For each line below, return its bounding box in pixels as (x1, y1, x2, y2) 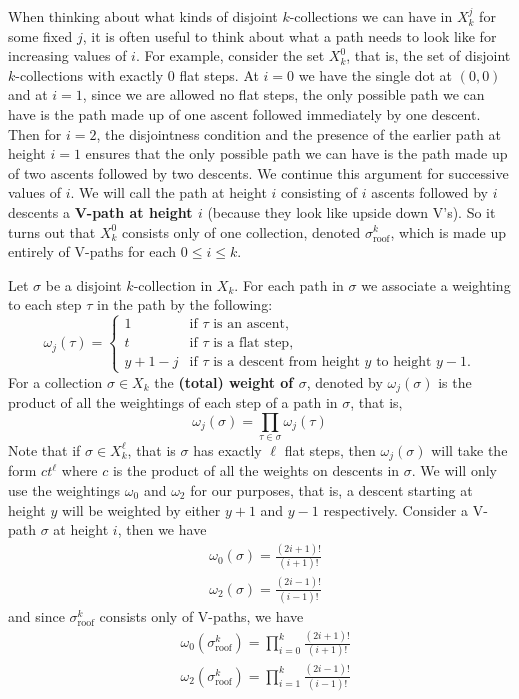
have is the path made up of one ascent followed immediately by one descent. (8, 103, 481, 124)
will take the (431, 439, 508, 460)
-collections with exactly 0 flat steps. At (15, 64, 259, 85)
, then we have (117, 519, 207, 540)
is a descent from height (213, 355, 360, 370)
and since (8, 606, 65, 627)
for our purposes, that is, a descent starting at (190, 479, 473, 500)
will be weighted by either (61, 499, 221, 520)
